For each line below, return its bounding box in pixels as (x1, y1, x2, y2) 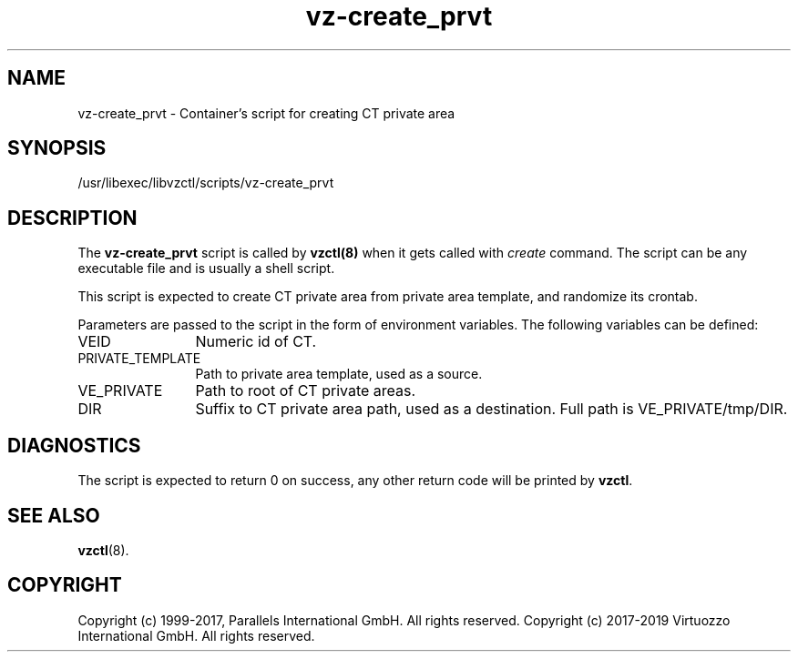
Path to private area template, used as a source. (195, 366, 483, 382)
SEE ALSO (7, 503, 100, 527)
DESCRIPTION (7, 206, 138, 229)
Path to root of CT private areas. (195, 381, 416, 400)
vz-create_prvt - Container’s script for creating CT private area (77, 105, 455, 121)
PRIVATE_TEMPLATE (77, 350, 201, 367)
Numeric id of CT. (195, 332, 317, 351)
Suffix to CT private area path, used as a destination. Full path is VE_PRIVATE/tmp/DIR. (195, 400, 788, 419)
